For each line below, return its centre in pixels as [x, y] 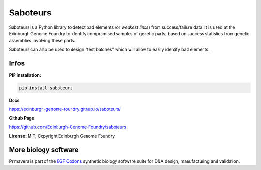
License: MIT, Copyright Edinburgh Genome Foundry [62, 136]
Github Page [22, 118]
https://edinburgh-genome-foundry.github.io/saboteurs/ [65, 109]
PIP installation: [25, 75]
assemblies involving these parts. [42, 41]
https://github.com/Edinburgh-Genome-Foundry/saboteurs [68, 127]
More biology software [44, 149]
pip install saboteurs [46, 88]
